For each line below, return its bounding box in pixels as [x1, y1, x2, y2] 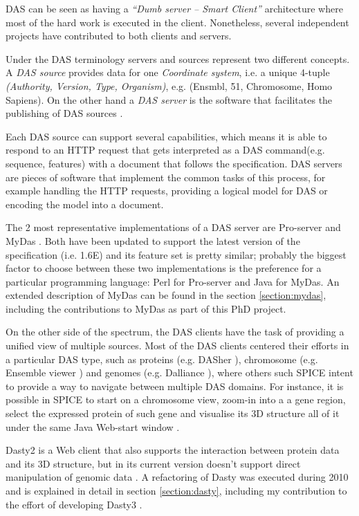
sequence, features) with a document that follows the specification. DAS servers [6, 156, 342, 170]
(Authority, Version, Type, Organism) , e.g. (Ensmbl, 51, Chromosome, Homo [6, 78, 333, 93]
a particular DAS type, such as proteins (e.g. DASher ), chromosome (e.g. [6, 351, 318, 366]
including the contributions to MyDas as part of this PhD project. [6, 301, 286, 315]
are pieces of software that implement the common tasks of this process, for [6, 169, 326, 184]
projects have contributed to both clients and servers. [6, 28, 232, 43]
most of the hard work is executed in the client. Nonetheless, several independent [6, 15, 349, 29]
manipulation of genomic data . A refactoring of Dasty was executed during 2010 [6, 470, 349, 484]
